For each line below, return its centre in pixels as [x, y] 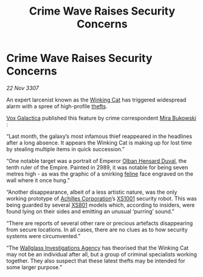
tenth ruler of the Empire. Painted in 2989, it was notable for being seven [97, 167]
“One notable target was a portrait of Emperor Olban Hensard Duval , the [97, 161]
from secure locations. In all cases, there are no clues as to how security [97, 230]
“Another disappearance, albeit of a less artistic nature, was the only [92, 192]
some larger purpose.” [34, 267]
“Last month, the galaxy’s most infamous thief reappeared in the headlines [99, 136]
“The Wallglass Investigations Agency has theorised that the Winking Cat [98, 248]
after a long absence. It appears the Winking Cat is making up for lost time [99, 142]
